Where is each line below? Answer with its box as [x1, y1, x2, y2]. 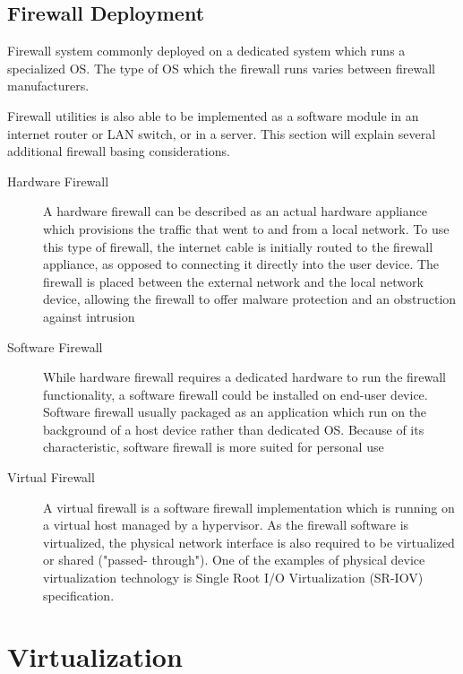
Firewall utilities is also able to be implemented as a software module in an [7, 106, 419, 125]
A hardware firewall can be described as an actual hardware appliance [43, 202, 427, 220]
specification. [43, 585, 115, 604]
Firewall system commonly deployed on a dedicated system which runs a [7, 41, 406, 60]
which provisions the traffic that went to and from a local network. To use [43, 219, 450, 238]
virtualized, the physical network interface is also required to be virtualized [43, 532, 455, 551]
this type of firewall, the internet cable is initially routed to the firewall [43, 237, 433, 255]
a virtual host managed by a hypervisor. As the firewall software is [43, 515, 409, 534]
